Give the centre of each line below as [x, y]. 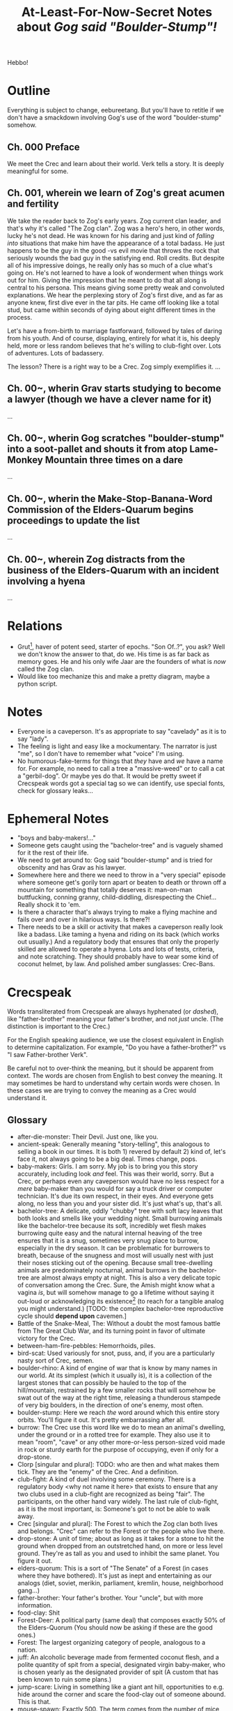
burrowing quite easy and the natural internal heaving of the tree [110, 1234]
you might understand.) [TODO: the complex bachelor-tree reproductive [120, 1308]
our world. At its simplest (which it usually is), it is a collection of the [114, 1375]
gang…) [29, 1590]
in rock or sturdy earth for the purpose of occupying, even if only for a [118, 1449]
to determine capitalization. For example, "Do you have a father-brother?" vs [116, 1047]
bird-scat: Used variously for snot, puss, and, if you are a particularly [116, 1353]
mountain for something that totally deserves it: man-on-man [105, 890]
